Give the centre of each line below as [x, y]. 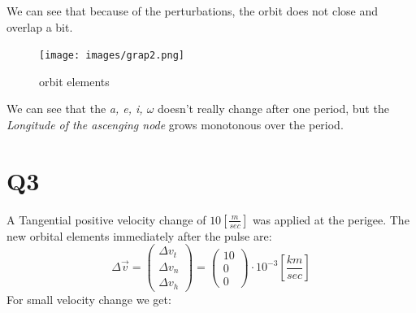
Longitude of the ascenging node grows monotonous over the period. [175, 125]
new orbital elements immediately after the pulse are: [139, 235]
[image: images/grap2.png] [112, 56]
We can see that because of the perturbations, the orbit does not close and [193, 11]
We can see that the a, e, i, [75, 109]
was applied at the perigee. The [331, 219]
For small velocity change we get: [89, 299]
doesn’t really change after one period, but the [273, 109]
